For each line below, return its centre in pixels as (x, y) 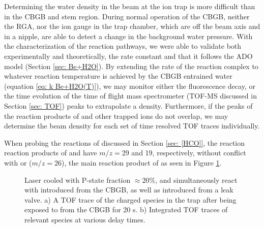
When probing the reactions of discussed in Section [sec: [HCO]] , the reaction (125, 142)
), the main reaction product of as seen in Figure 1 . (141, 162)
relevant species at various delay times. (85, 219)
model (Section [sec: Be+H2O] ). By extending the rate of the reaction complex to (131, 66)
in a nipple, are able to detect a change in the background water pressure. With (128, 36)
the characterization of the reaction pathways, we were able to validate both (123, 46)
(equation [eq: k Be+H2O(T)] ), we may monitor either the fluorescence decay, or (130, 86)
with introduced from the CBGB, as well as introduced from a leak (129, 190)
